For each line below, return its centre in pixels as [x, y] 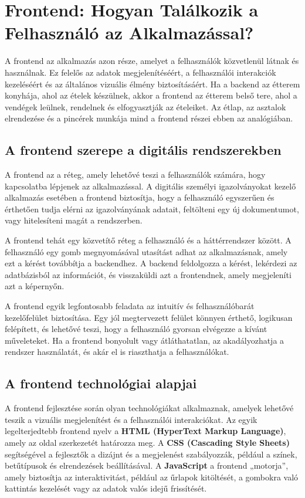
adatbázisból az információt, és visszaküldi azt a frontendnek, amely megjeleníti [148, 274]
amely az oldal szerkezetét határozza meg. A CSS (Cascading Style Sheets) [147, 442]
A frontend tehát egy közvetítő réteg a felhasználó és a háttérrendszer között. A [148, 240]
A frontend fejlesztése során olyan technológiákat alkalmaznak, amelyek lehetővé [149, 408]
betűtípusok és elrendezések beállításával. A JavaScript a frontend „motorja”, [147, 465]
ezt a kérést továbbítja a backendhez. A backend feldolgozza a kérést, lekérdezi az [151, 263]
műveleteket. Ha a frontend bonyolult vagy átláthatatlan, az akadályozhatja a [145, 340]
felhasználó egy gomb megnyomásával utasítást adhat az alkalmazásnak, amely [146, 251]
